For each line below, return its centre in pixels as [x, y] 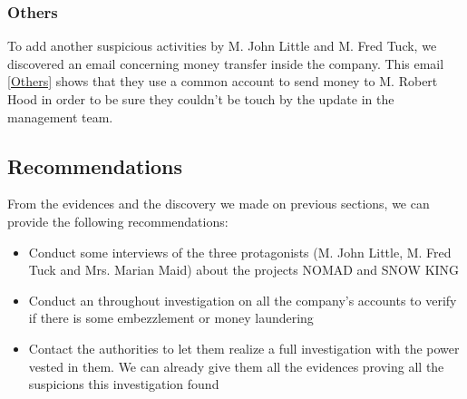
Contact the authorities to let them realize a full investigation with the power [244, 348]
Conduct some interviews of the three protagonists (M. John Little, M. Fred [240, 252]
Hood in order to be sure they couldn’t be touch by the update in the [201, 99]
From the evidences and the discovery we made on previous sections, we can [219, 204]
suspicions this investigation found [124, 384]
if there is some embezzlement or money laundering [171, 318]
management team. [60, 117]
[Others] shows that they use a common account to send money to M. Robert [223, 81]
